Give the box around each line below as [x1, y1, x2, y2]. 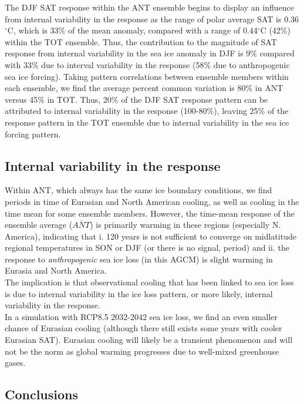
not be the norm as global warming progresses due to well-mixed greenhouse [5, 345, 279, 357]
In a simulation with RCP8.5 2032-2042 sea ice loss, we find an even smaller [5, 310, 278, 322]
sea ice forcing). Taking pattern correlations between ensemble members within [5, 70, 289, 82]
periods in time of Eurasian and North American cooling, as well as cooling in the [5, 195, 299, 207]
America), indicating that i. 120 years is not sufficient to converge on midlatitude [5, 230, 296, 242]
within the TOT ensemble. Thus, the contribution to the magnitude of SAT [5, 35, 277, 48]
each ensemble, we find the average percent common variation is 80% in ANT [5, 82, 283, 94]
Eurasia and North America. [5, 264, 107, 277]
